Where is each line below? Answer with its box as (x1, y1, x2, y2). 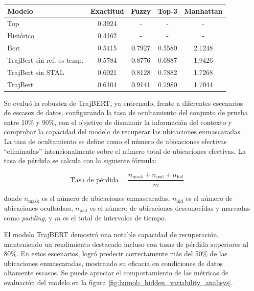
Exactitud (90, 5, 124, 16)
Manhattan (184, 5, 223, 16)
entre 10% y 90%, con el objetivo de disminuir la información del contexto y (4, 117, 232, 127)
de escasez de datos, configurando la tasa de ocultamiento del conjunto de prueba (4, 107, 248, 118)
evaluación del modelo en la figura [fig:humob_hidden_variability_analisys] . (4, 277, 233, 287)
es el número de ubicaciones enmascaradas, (42, 193, 170, 203)
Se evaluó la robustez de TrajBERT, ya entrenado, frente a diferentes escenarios (4, 97, 243, 108)
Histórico (7, 30, 34, 41)
